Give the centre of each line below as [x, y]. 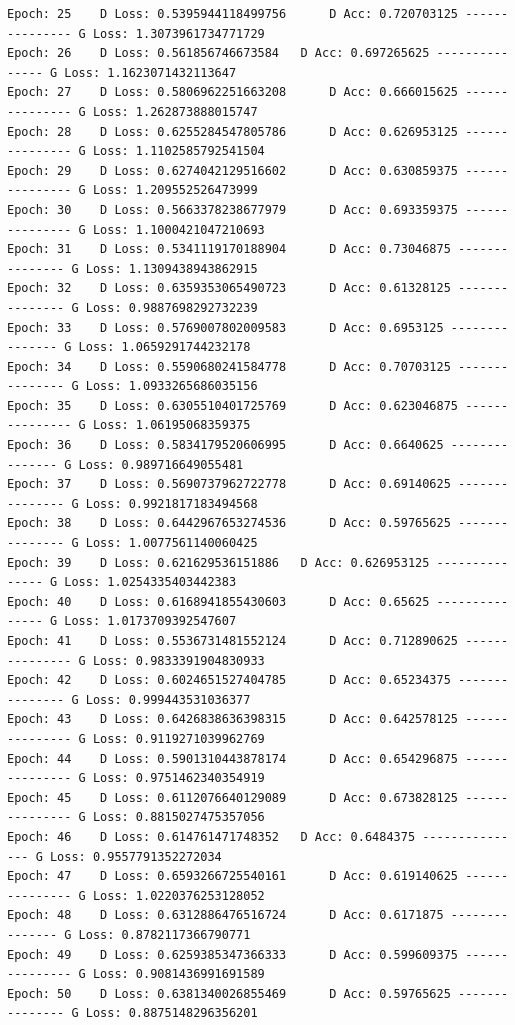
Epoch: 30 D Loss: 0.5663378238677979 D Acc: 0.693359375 [233, 209]
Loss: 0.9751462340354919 [178, 778]
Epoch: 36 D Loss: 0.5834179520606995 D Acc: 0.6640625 [225, 445]
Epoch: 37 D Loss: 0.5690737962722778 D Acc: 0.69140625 [229, 484]
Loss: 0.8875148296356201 [171, 1013]
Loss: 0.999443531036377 [168, 699]
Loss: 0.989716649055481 [161, 464]
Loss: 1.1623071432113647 [150, 72]
